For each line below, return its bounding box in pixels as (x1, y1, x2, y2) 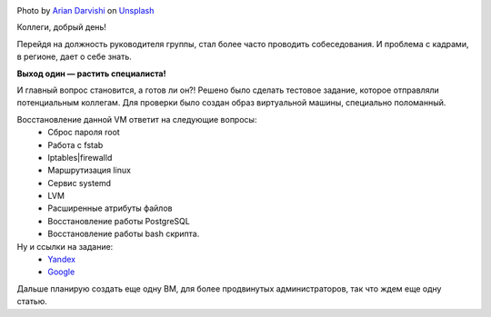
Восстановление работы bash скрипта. (47, 228, 200, 240)
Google (47, 266, 75, 277)
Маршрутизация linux (47, 164, 132, 176)
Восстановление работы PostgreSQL (47, 215, 190, 226)
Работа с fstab (47, 139, 104, 150)
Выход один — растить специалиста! (16, 68, 166, 79)
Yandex (47, 254, 76, 265)
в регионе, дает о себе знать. (16, 51, 132, 63)
